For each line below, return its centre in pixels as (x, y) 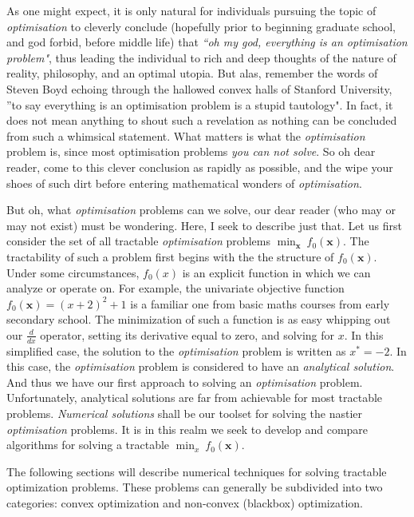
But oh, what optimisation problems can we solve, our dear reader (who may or (201, 210)
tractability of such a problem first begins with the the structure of (170, 256)
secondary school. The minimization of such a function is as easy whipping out (199, 319)
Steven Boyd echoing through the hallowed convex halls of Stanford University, (199, 88)
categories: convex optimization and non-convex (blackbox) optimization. (185, 503)
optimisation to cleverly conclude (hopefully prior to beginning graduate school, (201, 26)
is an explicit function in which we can (276, 272)
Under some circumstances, (73, 272)
